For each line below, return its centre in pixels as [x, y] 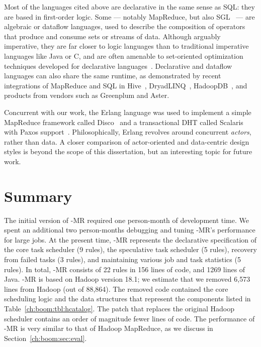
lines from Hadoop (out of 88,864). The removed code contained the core [116, 288]
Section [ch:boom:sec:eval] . [46, 338]
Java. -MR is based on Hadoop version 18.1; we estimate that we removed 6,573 [127, 279]
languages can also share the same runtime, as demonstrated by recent [113, 76]
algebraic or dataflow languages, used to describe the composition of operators [125, 26]
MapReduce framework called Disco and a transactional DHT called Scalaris [124, 122]
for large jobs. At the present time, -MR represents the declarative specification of [130, 239]
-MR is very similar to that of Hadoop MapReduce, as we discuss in [109, 328]
